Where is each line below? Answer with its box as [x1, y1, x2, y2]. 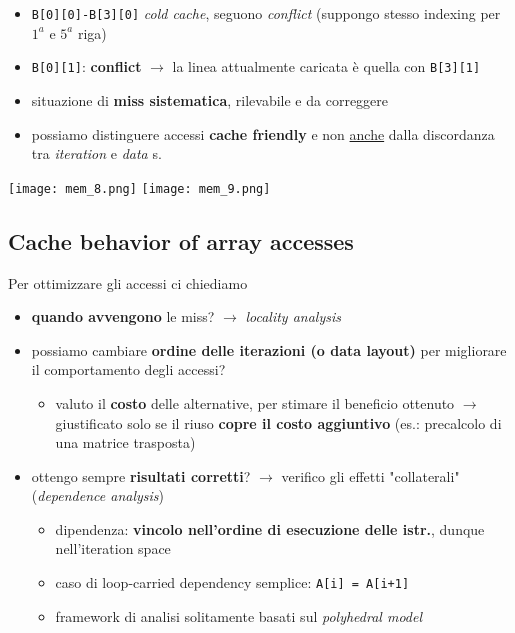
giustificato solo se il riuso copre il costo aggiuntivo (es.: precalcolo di [55, 412, 502, 433]
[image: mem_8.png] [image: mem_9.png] [8, 181, 271, 196]
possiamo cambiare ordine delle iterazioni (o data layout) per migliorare [31, 339, 507, 360]
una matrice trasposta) [55, 432, 196, 453]
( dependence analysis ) [31, 485, 164, 506]
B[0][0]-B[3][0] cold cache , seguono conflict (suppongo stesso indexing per [31, 3, 501, 23]
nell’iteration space [55, 538, 171, 559]
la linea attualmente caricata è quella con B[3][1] [172, 56, 481, 77]
